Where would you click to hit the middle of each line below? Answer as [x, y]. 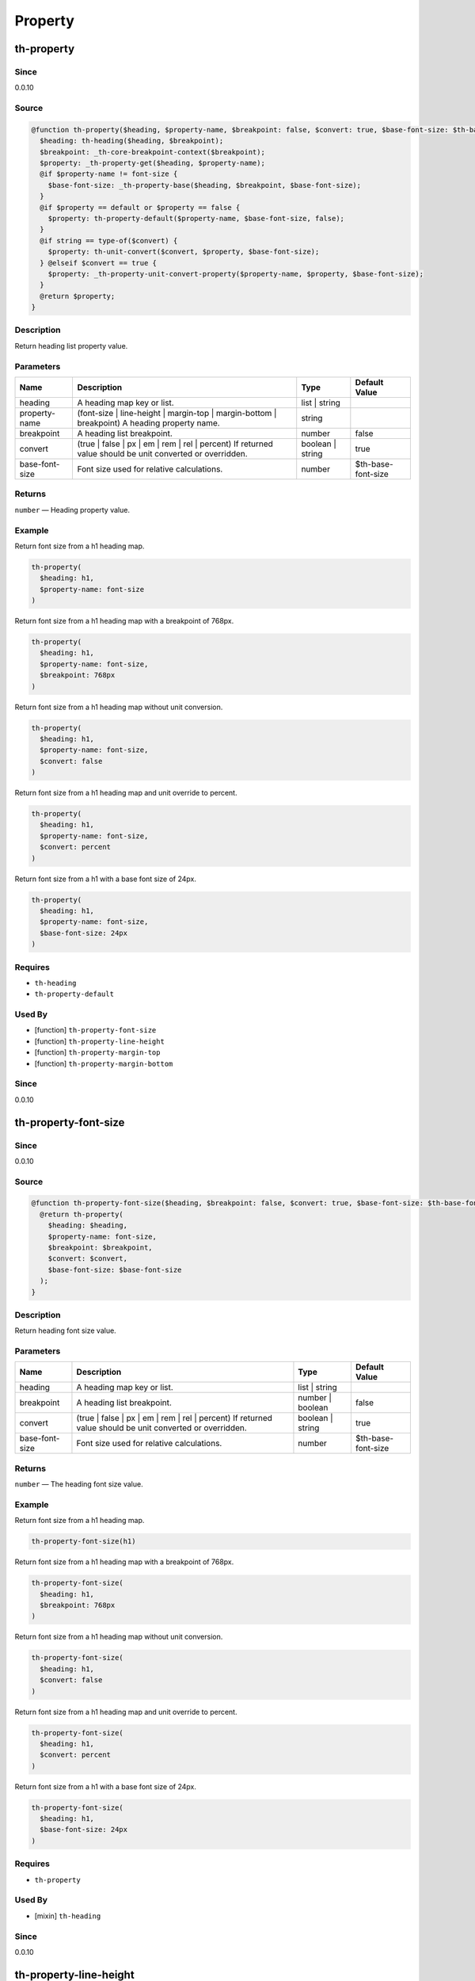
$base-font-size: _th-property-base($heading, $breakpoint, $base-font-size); [205, 185]
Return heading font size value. [65, 1330]
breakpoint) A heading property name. [149, 422]
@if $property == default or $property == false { [140, 207]
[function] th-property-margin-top [97, 1052]
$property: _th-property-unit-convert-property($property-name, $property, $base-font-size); [236, 274]
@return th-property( [82, 1214]
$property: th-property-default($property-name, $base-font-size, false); [196, 218]
